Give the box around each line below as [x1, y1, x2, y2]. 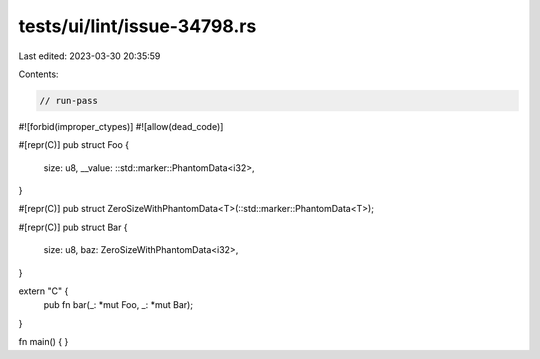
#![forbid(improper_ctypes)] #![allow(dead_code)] [18, 120, 224, 132]
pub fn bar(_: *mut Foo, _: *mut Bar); [43, 299, 194, 311]
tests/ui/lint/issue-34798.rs [18, 15, 257, 37]
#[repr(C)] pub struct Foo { [18, 139, 130, 151]
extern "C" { [18, 285, 69, 297]
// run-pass [39, 95, 99, 106]
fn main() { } [18, 336, 69, 348]
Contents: [18, 68, 59, 80]
